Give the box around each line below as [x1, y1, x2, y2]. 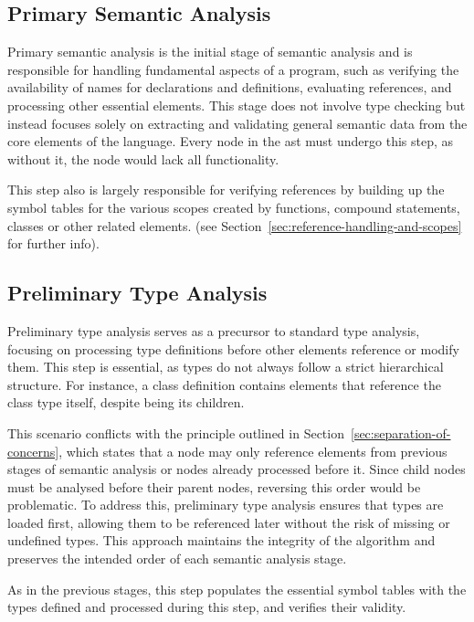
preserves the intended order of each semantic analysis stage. [7, 549, 347, 568]
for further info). [7, 234, 100, 253]
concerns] [7, 441, 59, 460]
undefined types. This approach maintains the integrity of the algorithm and [7, 531, 436, 550]
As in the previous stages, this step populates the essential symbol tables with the [7, 579, 467, 598]
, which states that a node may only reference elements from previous [58, 441, 448, 460]
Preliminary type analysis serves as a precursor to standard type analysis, [7, 321, 420, 340]
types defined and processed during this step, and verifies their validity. [7, 597, 406, 617]
